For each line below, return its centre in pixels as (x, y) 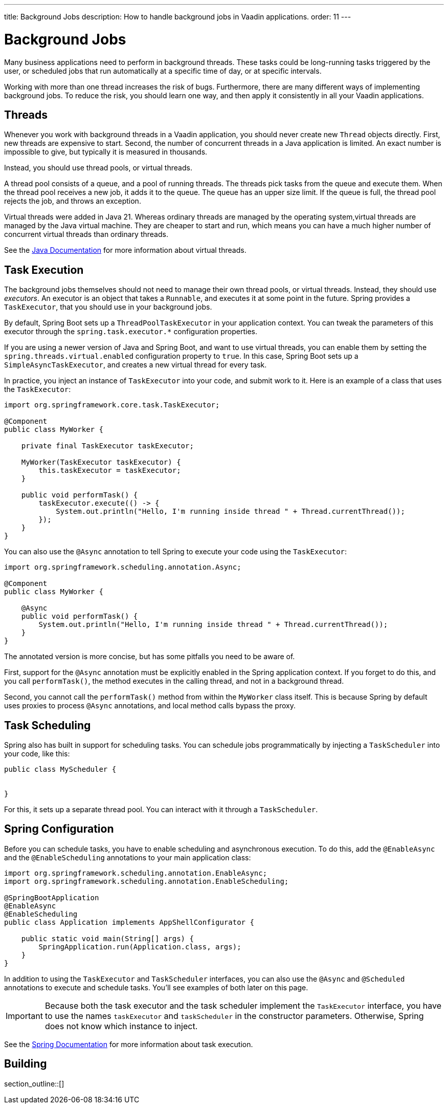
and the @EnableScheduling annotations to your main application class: (128, 857)
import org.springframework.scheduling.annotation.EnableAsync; (136, 873)
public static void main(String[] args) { (107, 938)
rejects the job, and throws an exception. (73, 201)
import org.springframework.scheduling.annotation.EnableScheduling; (147, 881)
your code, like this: (37, 754)
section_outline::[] (34, 1083)
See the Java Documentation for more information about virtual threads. (125, 250)
